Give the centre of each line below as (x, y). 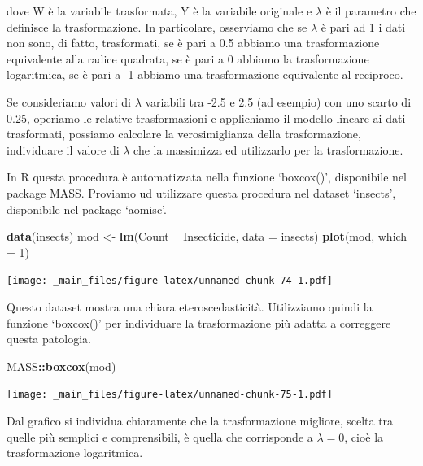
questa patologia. (49, 339)
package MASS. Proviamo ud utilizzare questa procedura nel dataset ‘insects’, (201, 192)
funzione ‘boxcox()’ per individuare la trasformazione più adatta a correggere (199, 322)
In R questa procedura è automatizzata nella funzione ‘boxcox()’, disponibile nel (207, 177)
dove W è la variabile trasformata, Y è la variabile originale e (159, 11)
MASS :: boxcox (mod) (61, 366)
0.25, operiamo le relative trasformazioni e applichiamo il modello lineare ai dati (206, 118)
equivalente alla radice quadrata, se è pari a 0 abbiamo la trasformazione (188, 58)
